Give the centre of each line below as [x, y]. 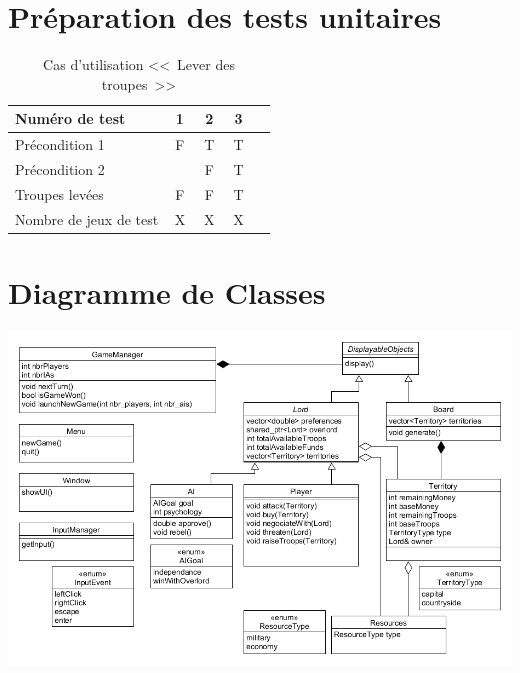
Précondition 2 [60, 169]
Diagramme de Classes [167, 291]
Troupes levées [59, 193]
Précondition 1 [60, 144]
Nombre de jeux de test [87, 218]
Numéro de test [70, 118]
